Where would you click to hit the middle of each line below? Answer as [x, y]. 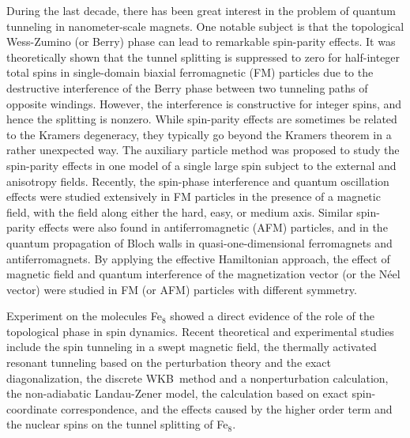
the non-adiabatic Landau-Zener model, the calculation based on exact [177, 393]
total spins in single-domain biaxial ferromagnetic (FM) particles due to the [190, 72]
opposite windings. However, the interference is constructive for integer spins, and [204, 103]
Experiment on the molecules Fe [84, 316]
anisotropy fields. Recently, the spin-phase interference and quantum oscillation [198, 181]
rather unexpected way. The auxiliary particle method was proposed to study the [203, 150]
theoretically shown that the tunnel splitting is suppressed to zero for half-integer [203, 57]
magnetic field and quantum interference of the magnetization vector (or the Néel [203, 274]
